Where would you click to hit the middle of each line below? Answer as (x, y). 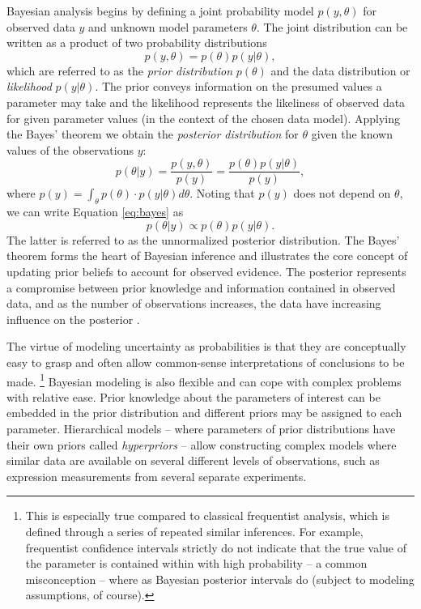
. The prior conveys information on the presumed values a (238, 86)
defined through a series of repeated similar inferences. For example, (194, 531)
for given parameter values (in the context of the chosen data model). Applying (203, 118)
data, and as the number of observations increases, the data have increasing (194, 303)
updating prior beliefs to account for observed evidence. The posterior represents (206, 271)
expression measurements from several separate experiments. (157, 476)
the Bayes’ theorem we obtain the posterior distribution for (153, 134)
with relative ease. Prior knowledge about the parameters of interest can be (193, 396)
